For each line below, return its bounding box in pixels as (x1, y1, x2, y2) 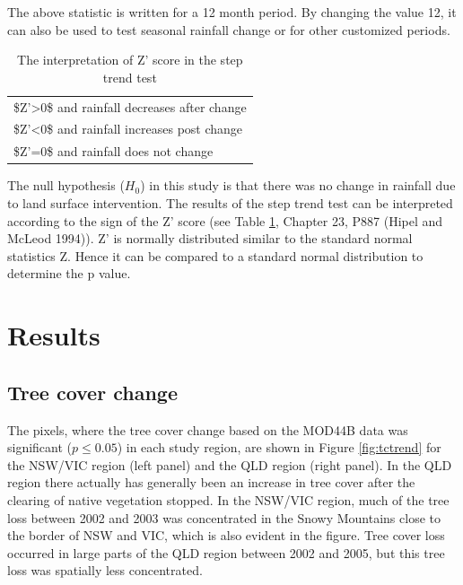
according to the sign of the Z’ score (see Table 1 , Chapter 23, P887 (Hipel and (7, 211, 443, 230)
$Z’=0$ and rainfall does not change (13, 142, 214, 161)
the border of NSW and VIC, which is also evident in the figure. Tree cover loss (7, 526, 445, 545)
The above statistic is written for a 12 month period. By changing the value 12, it (7, 3, 457, 21)
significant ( (7, 438, 73, 457)
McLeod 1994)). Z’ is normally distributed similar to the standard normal (7, 229, 413, 248)
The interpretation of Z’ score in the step (17, 50, 243, 69)
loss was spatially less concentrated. (7, 561, 203, 580)
